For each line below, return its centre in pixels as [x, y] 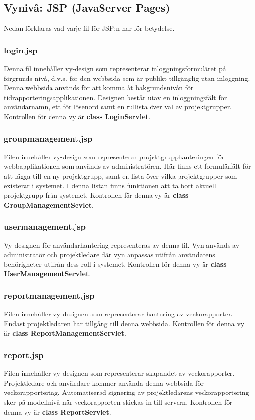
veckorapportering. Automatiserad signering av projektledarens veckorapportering [127, 392]
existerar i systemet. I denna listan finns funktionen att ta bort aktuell [110, 185]
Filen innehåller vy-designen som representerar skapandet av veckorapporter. [119, 373]
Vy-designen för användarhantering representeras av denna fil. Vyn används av [122, 245]
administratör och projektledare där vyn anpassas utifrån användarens [110, 254]
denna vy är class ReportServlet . [58, 411]
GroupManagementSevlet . [49, 204]
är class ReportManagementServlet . [65, 333]
